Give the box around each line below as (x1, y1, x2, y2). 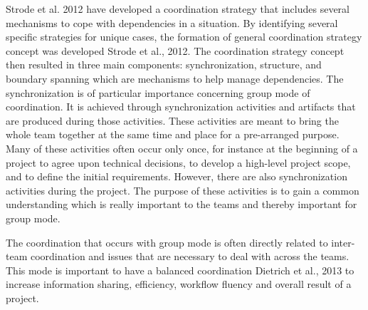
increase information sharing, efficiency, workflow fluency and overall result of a (6, 277, 352, 291)
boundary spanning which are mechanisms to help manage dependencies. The (6, 71, 344, 86)
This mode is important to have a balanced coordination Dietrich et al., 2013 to (6, 262, 354, 277)
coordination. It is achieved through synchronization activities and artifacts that (6, 99, 356, 114)
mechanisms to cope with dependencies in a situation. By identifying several (6, 15, 338, 30)
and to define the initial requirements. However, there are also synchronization (6, 169, 347, 184)
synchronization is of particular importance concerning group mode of (6, 85, 310, 100)
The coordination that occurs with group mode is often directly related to (6, 234, 328, 249)
